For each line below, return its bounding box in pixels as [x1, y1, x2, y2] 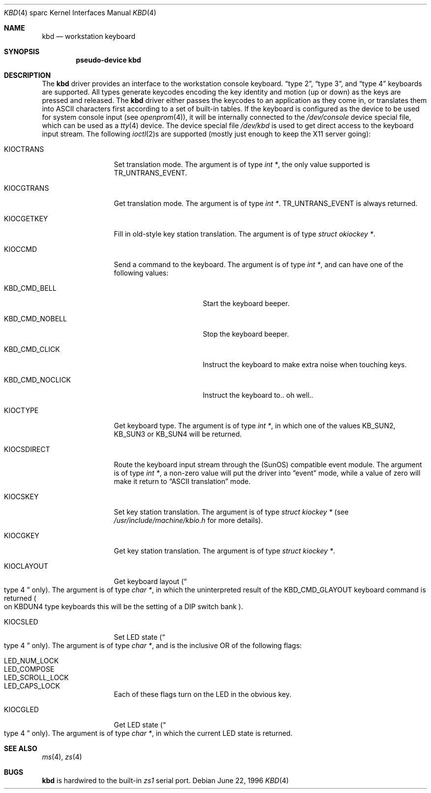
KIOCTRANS [4, 145, 44, 153]
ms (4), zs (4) [42, 753, 82, 761]
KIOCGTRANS [4, 184, 49, 192]
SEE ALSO [4, 744, 37, 753]
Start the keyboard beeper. [203, 299, 290, 308]
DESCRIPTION [4, 71, 51, 79]
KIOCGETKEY [4, 214, 48, 223]
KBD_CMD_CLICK [4, 345, 60, 353]
